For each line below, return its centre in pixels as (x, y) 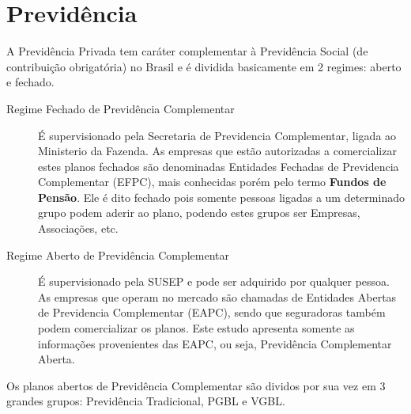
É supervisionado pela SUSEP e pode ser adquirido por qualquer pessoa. (214, 281)
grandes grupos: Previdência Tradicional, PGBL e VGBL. (146, 401)
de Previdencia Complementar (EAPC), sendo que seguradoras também (212, 312)
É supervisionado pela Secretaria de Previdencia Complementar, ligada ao (217, 135)
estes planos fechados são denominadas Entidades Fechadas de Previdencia (219, 166)
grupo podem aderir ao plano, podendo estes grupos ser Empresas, (199, 213)
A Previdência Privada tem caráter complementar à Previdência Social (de (187, 51)
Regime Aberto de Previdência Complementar (118, 254)
